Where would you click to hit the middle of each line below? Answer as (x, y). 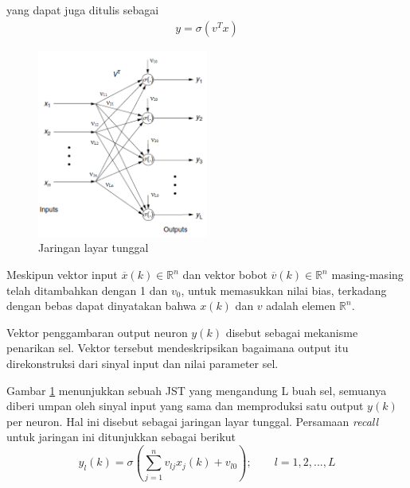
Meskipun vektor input (62, 275)
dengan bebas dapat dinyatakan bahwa (102, 306)
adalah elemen (301, 306)
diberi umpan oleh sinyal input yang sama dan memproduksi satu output (185, 406)
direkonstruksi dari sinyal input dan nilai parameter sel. (143, 364)
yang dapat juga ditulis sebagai (83, 10)
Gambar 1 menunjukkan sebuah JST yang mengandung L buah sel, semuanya (197, 390)
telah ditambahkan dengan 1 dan (87, 290)
